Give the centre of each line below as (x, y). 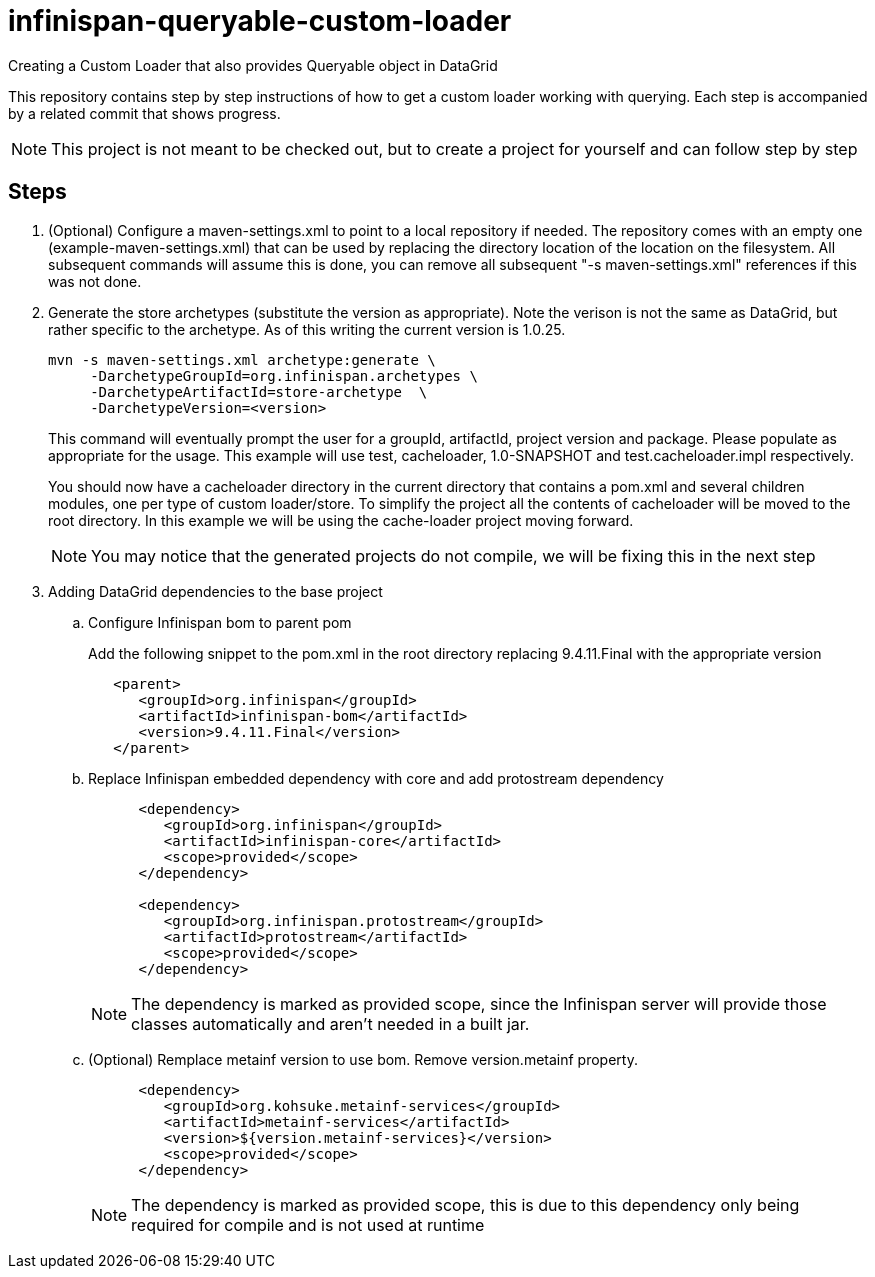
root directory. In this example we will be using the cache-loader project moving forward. (341, 520)
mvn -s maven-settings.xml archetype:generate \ (242, 359)
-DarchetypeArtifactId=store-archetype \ (259, 391)
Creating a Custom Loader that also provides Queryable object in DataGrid (253, 65)
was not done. (95, 281)
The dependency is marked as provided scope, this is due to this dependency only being (465, 1204)
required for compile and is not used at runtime (308, 1224)
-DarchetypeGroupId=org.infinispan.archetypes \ (284, 375)
